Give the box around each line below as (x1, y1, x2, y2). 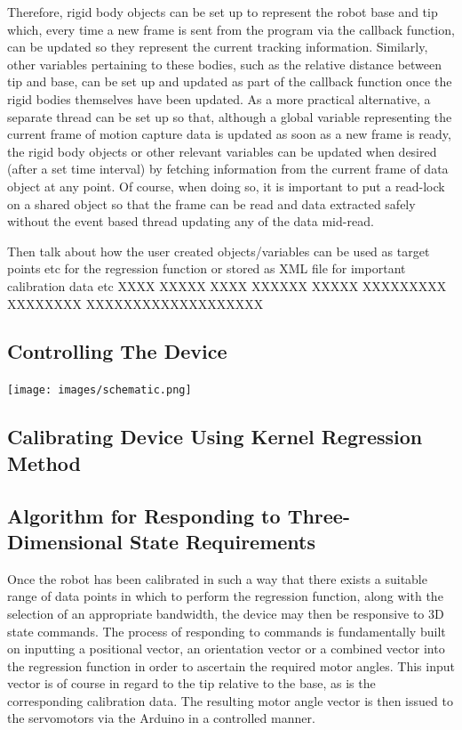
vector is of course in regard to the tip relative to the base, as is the (7, 674, 376, 693)
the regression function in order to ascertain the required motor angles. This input (7, 656, 455, 675)
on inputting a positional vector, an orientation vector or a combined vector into (7, 639, 445, 658)
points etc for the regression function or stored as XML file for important (7, 259, 406, 278)
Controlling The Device (7, 337, 227, 365)
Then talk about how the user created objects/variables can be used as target (7, 241, 430, 260)
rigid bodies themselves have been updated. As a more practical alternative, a (7, 89, 431, 108)
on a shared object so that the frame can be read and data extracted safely (7, 194, 416, 213)
